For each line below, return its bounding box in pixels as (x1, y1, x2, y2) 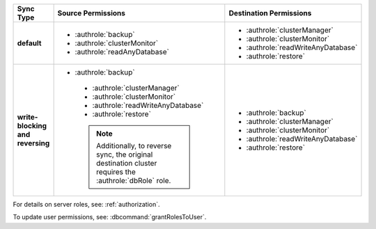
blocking (17, 121, 47, 130)
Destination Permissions (228, 8, 312, 17)
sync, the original (96, 150, 153, 159)
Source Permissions (57, 8, 125, 17)
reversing (17, 139, 50, 148)
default (17, 38, 42, 48)
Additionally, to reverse (96, 141, 172, 150)
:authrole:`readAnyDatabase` (75, 47, 170, 56)
